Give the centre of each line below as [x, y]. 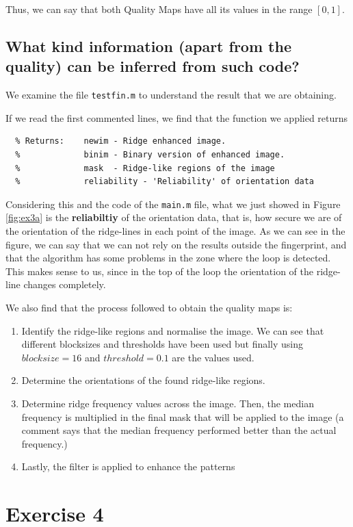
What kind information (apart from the [148, 46]
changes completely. [65, 284]
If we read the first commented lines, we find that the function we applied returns [177, 117]
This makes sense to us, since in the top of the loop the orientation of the [160, 271]
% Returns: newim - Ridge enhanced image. [121, 141]
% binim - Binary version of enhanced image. [150, 155]
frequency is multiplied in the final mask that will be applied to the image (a [183, 416]
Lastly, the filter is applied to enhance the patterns [128, 466]
